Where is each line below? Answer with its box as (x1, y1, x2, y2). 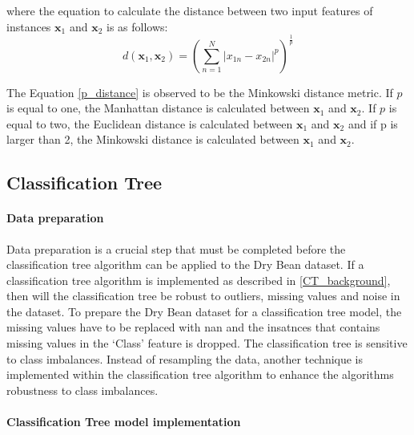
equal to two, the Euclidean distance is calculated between (6, 115, 293, 132)
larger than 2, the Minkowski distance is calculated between (6, 131, 299, 148)
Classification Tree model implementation (6, 413, 241, 430)
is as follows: (106, 18, 168, 35)
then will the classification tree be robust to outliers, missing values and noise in (6, 287, 400, 304)
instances (6, 18, 51, 35)
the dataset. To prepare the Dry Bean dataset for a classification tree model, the (6, 303, 402, 319)
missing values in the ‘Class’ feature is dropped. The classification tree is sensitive (6, 335, 408, 352)
